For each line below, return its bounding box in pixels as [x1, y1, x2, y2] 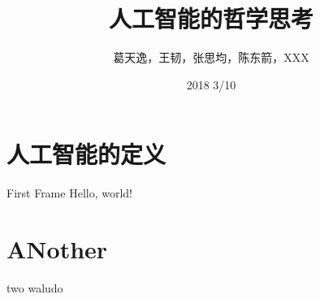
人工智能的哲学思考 [108, 2, 314, 35]
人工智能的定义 [6, 137, 166, 171]
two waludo [6, 279, 63, 296]
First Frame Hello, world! [6, 184, 132, 201]
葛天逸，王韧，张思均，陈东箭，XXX [113, 49, 309, 66]
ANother [6, 232, 108, 266]
